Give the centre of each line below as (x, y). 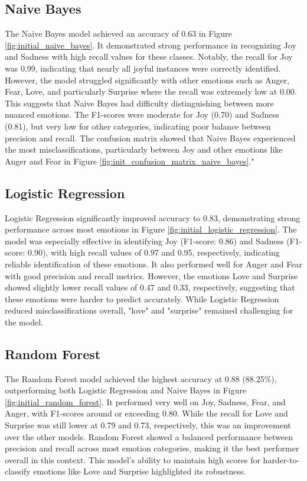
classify (18, 471)
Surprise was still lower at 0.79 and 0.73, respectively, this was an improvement (148, 425)
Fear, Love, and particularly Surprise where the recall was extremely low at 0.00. (151, 91)
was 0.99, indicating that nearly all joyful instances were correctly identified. (143, 68)
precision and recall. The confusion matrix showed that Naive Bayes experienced (150, 138)
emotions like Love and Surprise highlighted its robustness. (140, 471)
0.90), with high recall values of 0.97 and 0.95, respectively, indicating (153, 252)
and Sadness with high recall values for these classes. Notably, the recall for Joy (149, 57)
